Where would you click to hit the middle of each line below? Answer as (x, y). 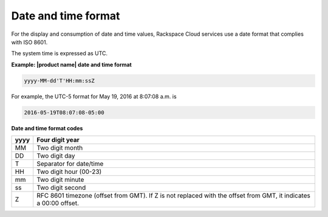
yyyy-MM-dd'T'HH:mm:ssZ (60, 81)
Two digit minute (60, 180)
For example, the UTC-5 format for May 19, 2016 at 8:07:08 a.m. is (94, 96)
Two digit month (60, 148)
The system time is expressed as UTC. (60, 53)
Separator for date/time (70, 164)
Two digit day (56, 156)
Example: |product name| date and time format (71, 64)
